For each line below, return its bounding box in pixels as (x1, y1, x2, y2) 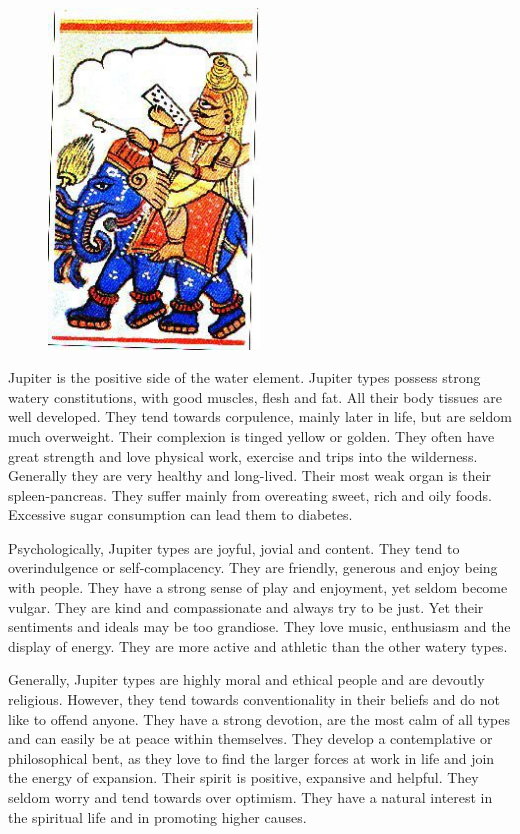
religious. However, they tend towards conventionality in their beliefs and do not (8, 689, 500, 710)
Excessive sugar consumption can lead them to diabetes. (8, 504, 353, 525)
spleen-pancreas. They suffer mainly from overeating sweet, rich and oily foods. (8, 484, 492, 505)
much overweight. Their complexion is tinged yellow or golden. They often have (8, 425, 495, 446)
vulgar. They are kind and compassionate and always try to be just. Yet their (8, 596, 484, 617)
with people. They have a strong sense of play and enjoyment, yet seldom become (8, 577, 508, 598)
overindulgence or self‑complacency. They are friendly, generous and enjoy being (8, 557, 498, 578)
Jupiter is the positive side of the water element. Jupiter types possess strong (8, 367, 481, 388)
